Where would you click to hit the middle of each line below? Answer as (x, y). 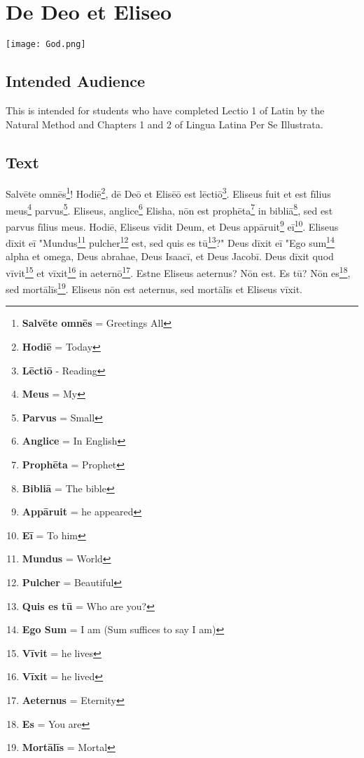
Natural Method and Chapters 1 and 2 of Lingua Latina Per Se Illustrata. (164, 124)
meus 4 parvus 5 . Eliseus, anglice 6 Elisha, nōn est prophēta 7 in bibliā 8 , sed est (169, 209)
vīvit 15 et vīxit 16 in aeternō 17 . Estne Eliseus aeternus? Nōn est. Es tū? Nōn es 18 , (178, 271)
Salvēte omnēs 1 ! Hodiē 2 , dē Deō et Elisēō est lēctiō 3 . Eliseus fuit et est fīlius (168, 193)
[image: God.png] (46, 45)
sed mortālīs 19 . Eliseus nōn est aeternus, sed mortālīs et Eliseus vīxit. (154, 288)
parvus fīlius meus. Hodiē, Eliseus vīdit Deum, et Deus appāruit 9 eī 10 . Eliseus (172, 225)
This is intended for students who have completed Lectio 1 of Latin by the (165, 110)
